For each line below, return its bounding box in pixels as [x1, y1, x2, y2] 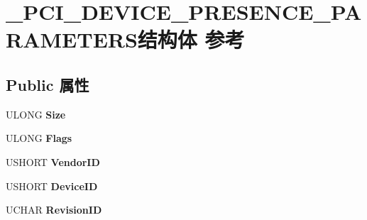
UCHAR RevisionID [6, 202, 102, 217]
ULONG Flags [6, 131, 72, 145]
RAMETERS [6, 25, 138, 54]
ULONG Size [6, 106, 66, 121]
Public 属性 [6, 73, 89, 95]
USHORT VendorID [6, 154, 100, 169]
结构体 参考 [137, 25, 245, 54]
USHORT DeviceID [6, 178, 98, 193]
